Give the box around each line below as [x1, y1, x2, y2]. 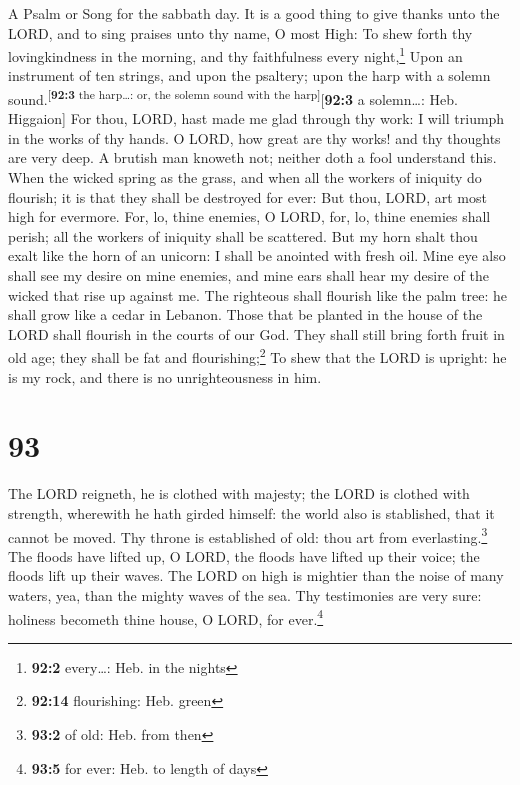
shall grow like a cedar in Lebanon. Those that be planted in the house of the [8, 304, 483, 325]
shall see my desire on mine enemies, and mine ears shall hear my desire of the [8, 265, 489, 286]
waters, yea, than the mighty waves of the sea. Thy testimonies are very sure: [8, 585, 482, 605]
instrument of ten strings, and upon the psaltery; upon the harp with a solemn [8, 65, 491, 86]
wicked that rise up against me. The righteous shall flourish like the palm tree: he [8, 284, 508, 305]
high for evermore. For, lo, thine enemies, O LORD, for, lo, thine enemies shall [8, 206, 491, 227]
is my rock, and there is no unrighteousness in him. [8, 366, 322, 387]
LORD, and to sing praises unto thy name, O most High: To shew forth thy [8, 22, 473, 43]
